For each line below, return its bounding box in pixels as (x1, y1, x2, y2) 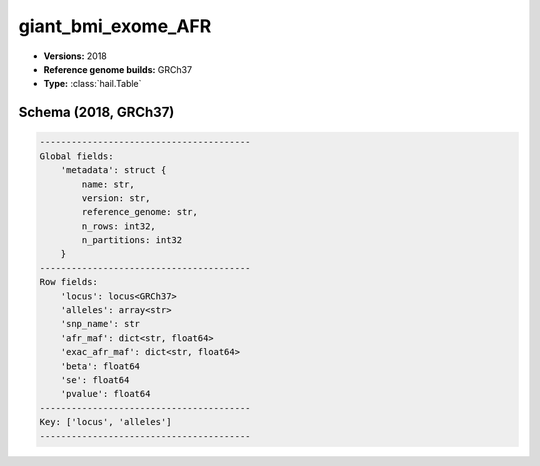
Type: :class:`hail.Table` (43, 78, 142, 90)
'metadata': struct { (60, 165, 167, 176)
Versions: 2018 (43, 50, 107, 62)
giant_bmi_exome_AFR (18, 15, 212, 37)
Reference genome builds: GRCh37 (43, 63, 193, 75)
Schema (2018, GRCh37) (18, 104, 175, 121)
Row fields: (39, 276, 99, 288)
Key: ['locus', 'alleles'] (39, 416, 172, 428)
